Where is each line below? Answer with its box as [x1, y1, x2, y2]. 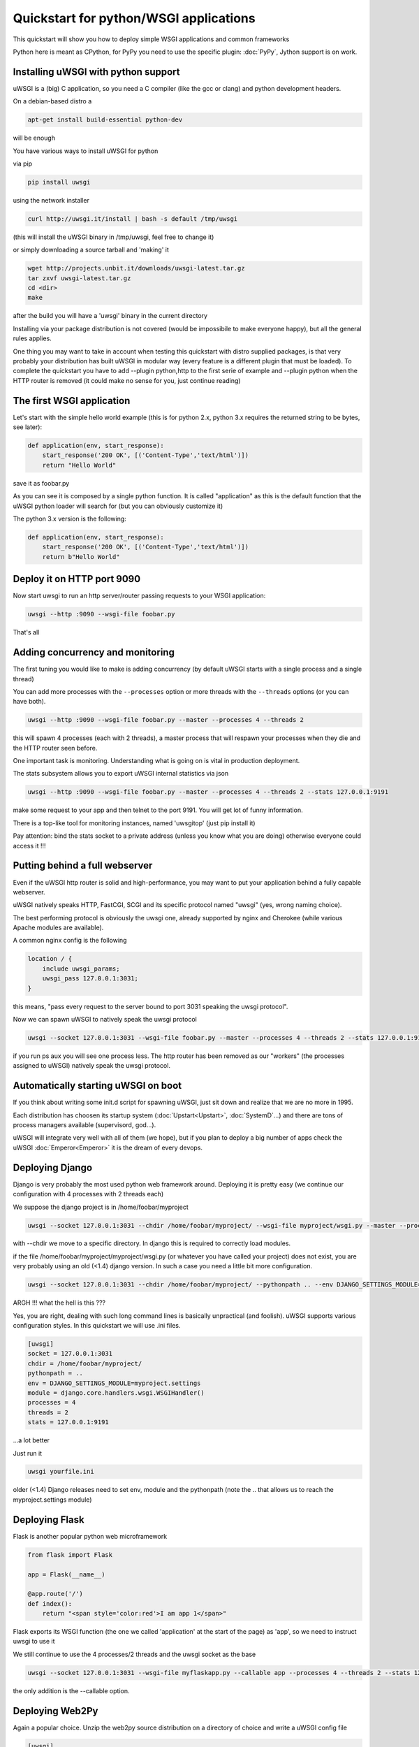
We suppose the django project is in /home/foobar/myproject [13, 1203, 189, 1211]
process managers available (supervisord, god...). [13, 1121, 156, 1129]
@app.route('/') [27, 1590, 84, 1598]
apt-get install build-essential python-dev [27, 116, 183, 124]
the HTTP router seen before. [13, 744, 98, 752]
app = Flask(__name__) [27, 1570, 105, 1579]
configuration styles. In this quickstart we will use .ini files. [13, 1321, 181, 1330]
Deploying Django [13, 1161, 93, 1173]
